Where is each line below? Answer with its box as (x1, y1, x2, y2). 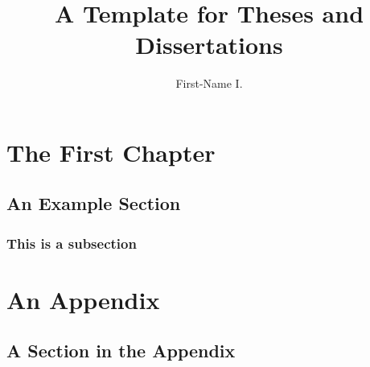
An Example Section (6, 191, 181, 216)
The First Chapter (6, 135, 216, 168)
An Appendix (6, 282, 160, 315)
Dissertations (135, 28, 283, 61)
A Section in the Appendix (6, 338, 236, 363)
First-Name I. (175, 75, 243, 92)
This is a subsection (6, 233, 137, 253)
